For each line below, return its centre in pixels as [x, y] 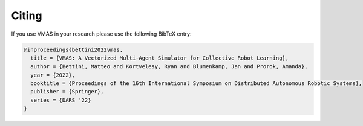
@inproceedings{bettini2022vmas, [74, 49]
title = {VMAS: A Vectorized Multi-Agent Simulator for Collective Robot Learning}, [160, 58]
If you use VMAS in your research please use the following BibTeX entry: [101, 34]
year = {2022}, [53, 75]
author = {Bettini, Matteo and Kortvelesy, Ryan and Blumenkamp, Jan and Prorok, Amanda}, [169, 67]
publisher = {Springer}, [67, 92]
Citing [27, 16]
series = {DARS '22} [61, 100]
